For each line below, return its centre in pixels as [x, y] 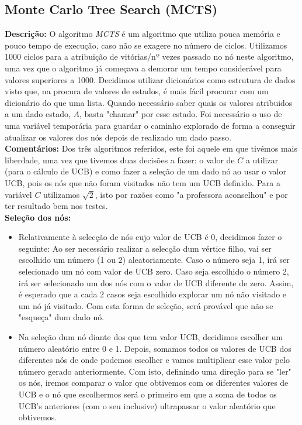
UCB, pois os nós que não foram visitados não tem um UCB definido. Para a [143, 182]
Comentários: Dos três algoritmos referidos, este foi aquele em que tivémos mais [151, 148]
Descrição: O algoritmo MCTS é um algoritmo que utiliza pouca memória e [143, 34]
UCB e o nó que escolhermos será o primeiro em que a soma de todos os [147, 394]
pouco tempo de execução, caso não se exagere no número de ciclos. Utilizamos [146, 45]
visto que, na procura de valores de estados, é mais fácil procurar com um [137, 91]
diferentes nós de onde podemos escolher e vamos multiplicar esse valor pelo [154, 360]
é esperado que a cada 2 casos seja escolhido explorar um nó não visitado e [152, 294]
